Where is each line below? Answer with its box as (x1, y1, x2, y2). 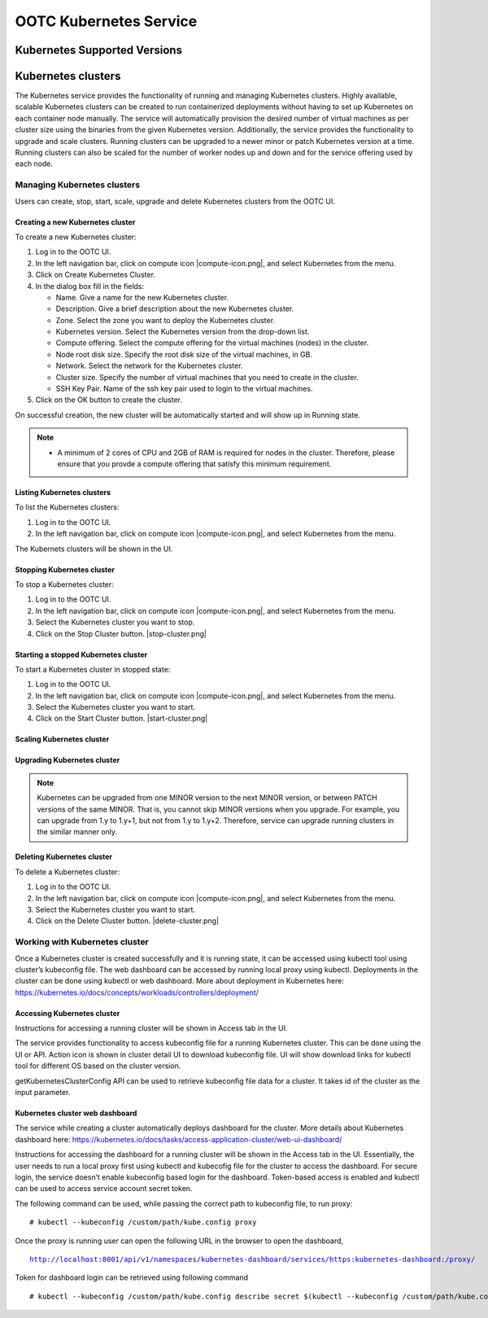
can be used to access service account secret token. (15, 1184, 193, 1193)
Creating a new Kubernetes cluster (15, 217, 136, 227)
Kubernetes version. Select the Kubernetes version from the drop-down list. (55, 326, 310, 337)
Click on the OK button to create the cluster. (35, 395, 183, 405)
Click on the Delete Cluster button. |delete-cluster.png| (35, 916, 220, 926)
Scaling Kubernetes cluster (15, 734, 110, 744)
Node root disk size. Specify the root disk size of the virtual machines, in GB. (55, 349, 313, 359)
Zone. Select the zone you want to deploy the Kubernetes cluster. (55, 315, 276, 325)
